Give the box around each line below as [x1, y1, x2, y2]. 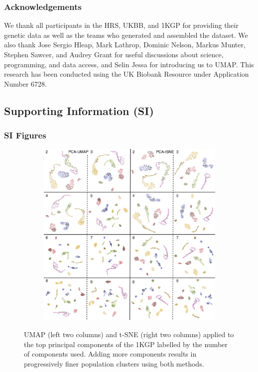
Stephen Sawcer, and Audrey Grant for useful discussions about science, [4, 49, 224, 59]
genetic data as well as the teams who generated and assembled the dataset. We [4, 29, 248, 40]
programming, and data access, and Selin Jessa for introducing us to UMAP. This [4, 59, 254, 69]
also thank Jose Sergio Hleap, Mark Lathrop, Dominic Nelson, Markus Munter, [4, 39, 246, 50]
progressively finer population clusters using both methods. [24, 358, 204, 369]
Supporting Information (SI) [4, 103, 154, 118]
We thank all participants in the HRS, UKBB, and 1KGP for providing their [4, 20, 239, 30]
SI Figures [4, 129, 46, 141]
